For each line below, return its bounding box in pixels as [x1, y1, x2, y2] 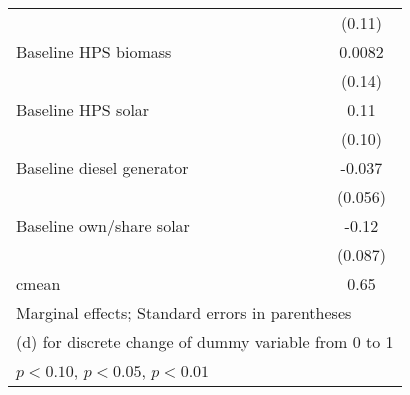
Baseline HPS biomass [16, 40, 172, 63]
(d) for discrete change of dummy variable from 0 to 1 [16, 330, 394, 353]
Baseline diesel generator [16, 156, 189, 179]
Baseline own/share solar [16, 214, 190, 237]
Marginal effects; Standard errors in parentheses [16, 301, 352, 324]
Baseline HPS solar [16, 98, 150, 121]
